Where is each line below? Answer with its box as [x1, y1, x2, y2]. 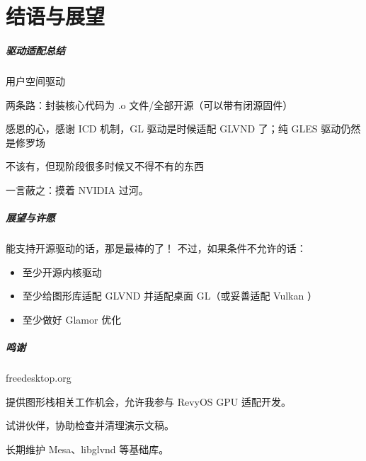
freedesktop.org [6, 370, 72, 385]
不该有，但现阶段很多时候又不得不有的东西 [6, 159, 204, 173]
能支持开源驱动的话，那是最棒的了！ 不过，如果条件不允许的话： [6, 241, 307, 256]
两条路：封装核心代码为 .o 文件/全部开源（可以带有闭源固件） [6, 97, 293, 112]
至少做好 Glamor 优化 [22, 312, 122, 326]
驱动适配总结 [6, 42, 65, 57]
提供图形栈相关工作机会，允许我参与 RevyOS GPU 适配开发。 [6, 394, 291, 409]
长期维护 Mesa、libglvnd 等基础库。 [6, 441, 169, 456]
